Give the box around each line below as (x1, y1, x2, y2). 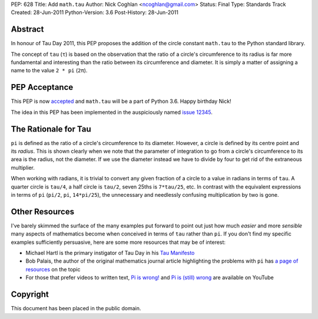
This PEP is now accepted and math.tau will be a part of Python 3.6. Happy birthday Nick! (11, 98, 232, 105)
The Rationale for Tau (11, 124, 91, 134)
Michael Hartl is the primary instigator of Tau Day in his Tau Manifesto (25, 250, 195, 257)
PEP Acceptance (11, 82, 74, 92)
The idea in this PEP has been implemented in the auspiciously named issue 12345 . (11, 109, 213, 116)
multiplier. (11, 164, 35, 171)
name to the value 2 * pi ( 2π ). (11, 67, 88, 74)
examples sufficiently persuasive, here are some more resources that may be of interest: (11, 239, 226, 246)
